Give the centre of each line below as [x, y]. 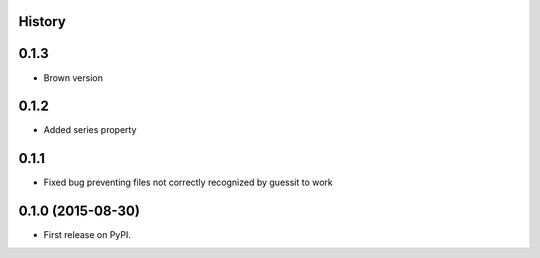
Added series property [90, 130]
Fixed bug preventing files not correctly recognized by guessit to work [188, 182]
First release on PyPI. [87, 235]
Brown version [73, 77]
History [42, 21]
